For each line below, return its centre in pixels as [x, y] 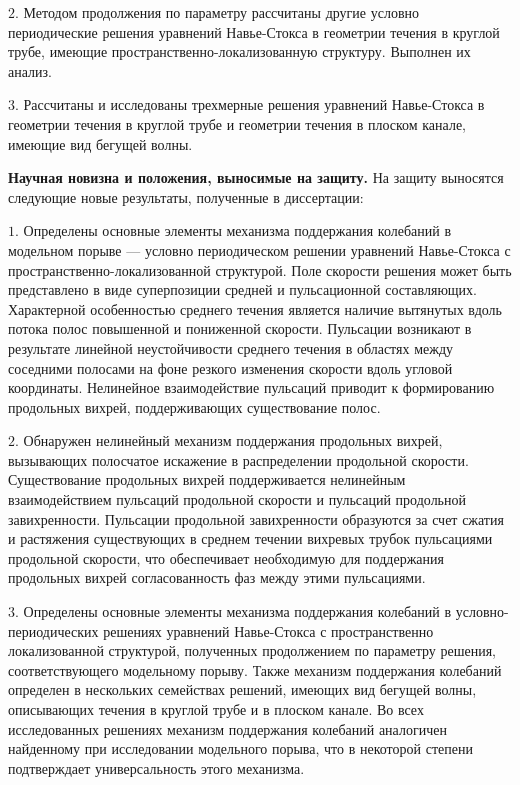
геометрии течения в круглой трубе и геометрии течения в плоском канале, [237, 123]
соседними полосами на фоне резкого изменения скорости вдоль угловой [230, 367]
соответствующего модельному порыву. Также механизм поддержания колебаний [255, 669]
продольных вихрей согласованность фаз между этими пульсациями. [217, 577]
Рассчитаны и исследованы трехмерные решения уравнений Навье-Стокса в [254, 104]
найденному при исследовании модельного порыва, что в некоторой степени [240, 748]
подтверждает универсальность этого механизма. [156, 767]
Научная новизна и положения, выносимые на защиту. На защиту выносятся [256, 177]
